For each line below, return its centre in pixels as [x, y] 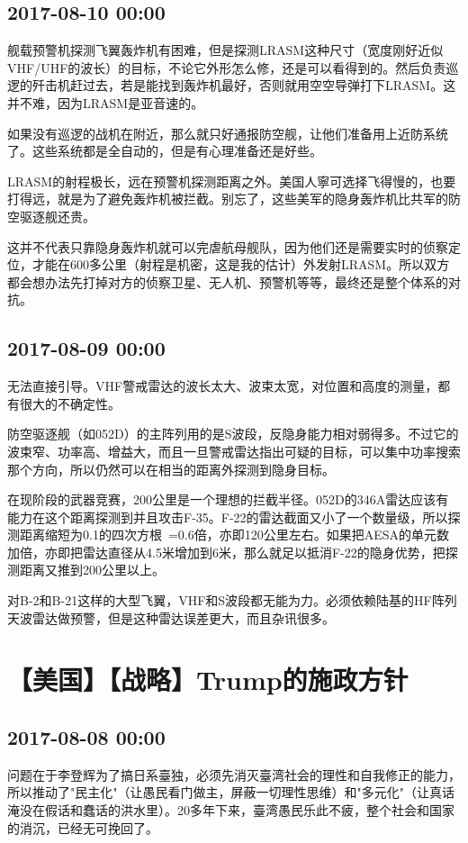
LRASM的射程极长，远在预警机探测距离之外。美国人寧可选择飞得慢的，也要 [232, 181]
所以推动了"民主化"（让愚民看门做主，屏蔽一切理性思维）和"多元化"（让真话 [231, 792]
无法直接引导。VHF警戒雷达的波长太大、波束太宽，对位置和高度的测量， [223, 386]
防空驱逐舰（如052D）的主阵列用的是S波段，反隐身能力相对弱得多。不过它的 [233, 434]
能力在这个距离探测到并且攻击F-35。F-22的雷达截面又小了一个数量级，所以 [228, 517]
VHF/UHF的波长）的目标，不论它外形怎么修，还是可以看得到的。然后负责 [227, 67]
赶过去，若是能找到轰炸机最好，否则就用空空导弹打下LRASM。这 [263, 85]
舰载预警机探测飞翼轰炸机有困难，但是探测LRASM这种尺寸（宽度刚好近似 [225, 50]
